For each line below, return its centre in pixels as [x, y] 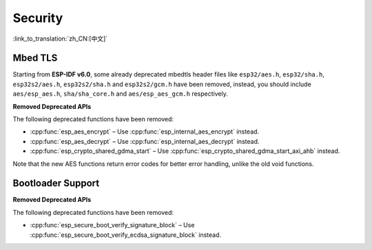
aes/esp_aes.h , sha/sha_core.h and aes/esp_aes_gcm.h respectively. [121, 94]
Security [38, 18]
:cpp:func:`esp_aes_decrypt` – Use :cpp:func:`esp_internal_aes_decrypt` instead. [145, 141]
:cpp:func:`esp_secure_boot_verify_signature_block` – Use [112, 225]
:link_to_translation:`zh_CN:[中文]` [60, 39]
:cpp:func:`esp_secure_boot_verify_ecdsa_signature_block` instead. [126, 235]
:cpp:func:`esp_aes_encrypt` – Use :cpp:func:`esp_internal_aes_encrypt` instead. [145, 132]
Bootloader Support [56, 184]
